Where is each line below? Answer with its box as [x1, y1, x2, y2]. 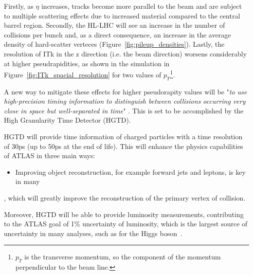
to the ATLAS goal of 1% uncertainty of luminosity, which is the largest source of [4, 219, 248, 229]
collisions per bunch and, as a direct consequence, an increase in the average [4, 29, 231, 39]
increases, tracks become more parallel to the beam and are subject [41, 1, 242, 11]
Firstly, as [4, 1, 34, 11]
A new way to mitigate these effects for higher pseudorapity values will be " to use [4, 86, 247, 96]
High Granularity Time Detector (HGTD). [4, 115, 131, 125]
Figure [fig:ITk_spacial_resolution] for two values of [4, 69, 162, 79]
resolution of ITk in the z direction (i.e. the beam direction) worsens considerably [4, 48, 247, 58]
